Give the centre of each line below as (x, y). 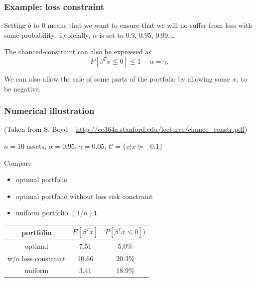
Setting (15, 25)
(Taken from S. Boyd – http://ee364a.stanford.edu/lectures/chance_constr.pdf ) (126, 129)
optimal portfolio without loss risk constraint (84, 196)
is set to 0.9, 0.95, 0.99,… (137, 35)
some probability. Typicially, (47, 35)
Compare (18, 162)
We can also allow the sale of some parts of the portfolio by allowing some (117, 79)
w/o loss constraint (37, 258)
